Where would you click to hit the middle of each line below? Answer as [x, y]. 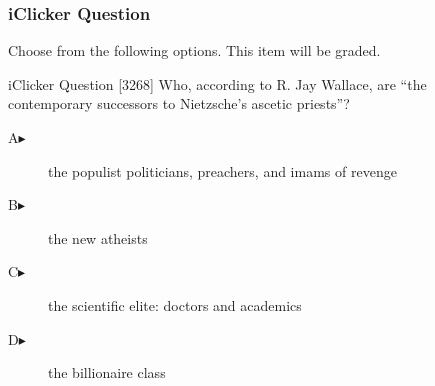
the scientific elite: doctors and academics [175, 304]
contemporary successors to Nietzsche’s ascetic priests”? [179, 103]
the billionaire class [107, 372]
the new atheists [98, 237]
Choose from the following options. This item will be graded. [194, 50]
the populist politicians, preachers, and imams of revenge [222, 170]
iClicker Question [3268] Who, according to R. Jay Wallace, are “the [217, 83]
